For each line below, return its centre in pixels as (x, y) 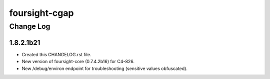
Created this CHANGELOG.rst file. (56, 54)
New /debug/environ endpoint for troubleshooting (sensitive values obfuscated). (104, 68)
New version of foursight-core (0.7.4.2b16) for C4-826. (78, 62)
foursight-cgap (41, 13)
